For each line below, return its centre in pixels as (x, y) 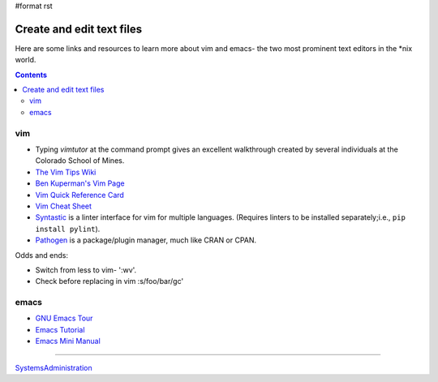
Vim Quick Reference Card (80, 195)
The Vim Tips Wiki (66, 172)
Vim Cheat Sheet (64, 206)
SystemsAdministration (54, 367)
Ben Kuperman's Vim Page (80, 183)
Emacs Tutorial (60, 329)
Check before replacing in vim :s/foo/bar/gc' (109, 281)
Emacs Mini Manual (68, 341)
